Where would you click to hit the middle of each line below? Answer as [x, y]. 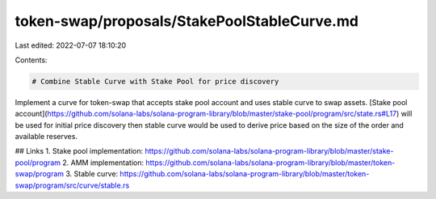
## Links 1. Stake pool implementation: [79, 151]
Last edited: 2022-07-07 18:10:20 [71, 45]
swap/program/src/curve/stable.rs [72, 185]
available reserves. [46, 137]
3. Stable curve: [92, 174]
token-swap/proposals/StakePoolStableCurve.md [187, 21]
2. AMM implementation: [103, 163]
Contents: [31, 60]
